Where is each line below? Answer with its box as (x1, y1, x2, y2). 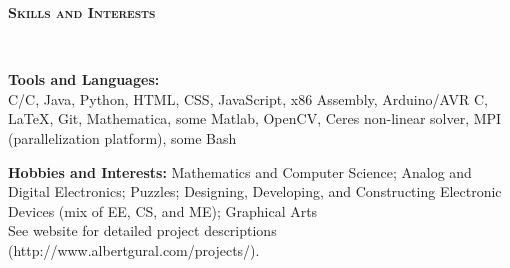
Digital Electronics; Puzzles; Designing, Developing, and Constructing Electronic (8, 181, 502, 202)
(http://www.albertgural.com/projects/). (8, 239, 260, 260)
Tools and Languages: (8, 69, 160, 90)
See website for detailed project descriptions (8, 220, 277, 241)
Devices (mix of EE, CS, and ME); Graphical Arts (8, 200, 318, 221)
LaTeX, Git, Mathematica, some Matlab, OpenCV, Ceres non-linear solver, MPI (8, 108, 502, 129)
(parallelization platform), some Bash (8, 127, 237, 148)
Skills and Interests (8, 2, 156, 22)
